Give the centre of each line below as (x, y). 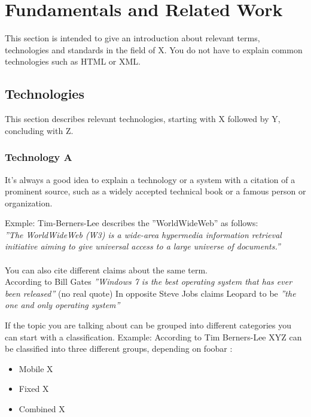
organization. (29, 203)
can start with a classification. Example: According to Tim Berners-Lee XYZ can (153, 337)
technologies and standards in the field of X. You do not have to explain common (154, 49)
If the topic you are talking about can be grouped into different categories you (148, 325)
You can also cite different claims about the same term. (106, 270)
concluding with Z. (39, 130)
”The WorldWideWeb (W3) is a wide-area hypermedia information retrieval (143, 234)
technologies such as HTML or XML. (73, 61)
